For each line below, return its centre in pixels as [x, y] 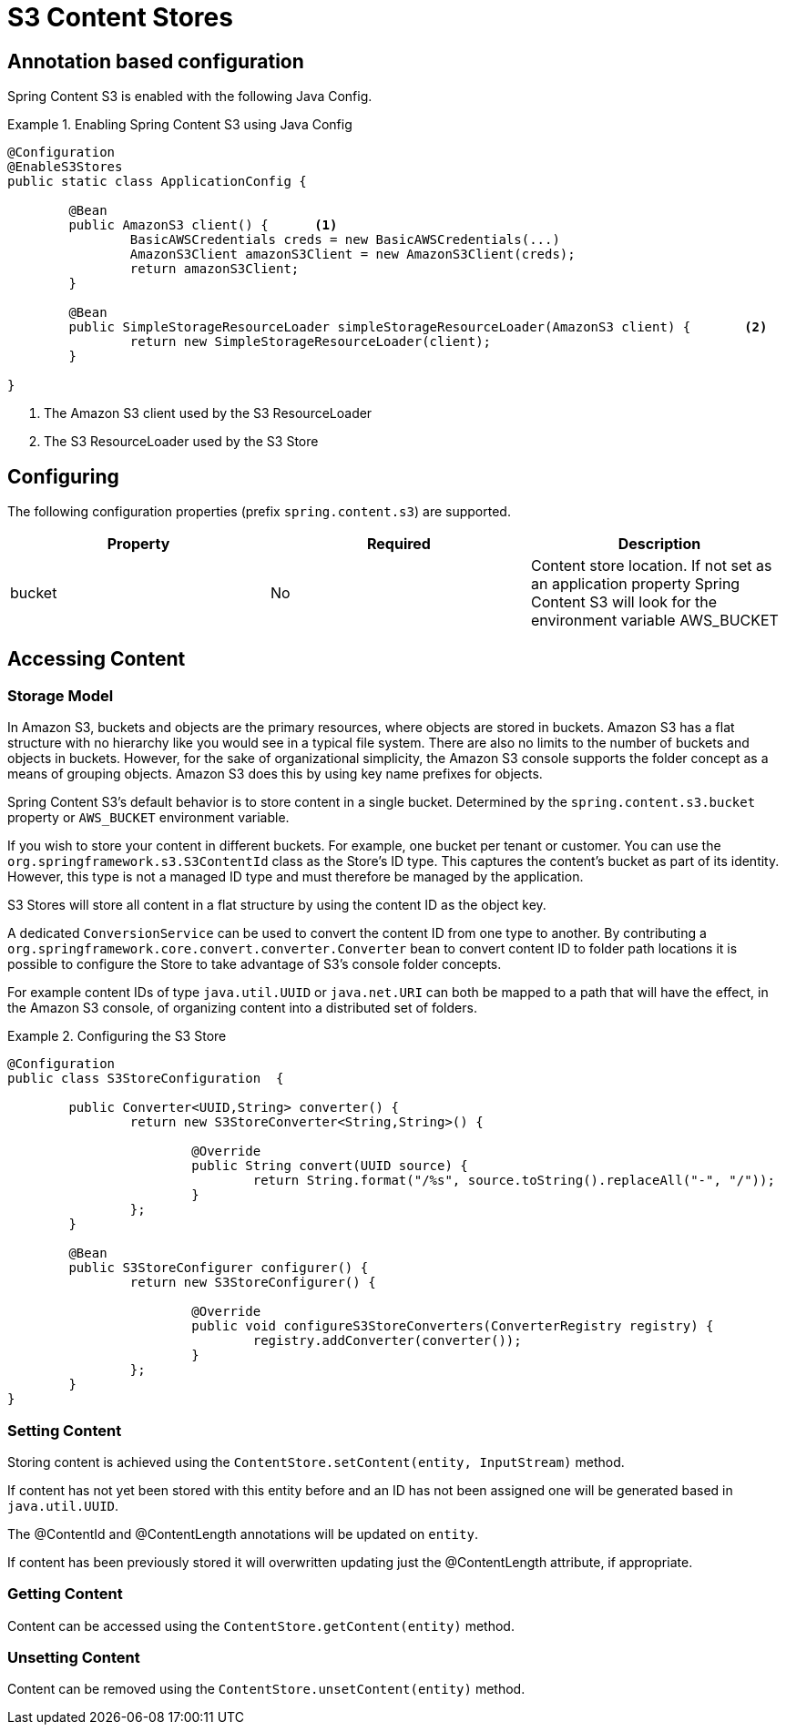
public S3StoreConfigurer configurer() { [219, 1268]
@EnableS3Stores [65, 167]
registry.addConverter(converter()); [387, 1341]
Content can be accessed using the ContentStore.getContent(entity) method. [261, 1625]
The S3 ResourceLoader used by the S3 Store [181, 442]
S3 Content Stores [120, 17]
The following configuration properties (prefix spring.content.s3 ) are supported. [259, 512]
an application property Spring [635, 584]
